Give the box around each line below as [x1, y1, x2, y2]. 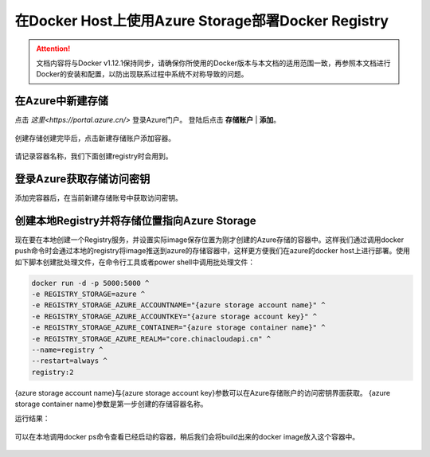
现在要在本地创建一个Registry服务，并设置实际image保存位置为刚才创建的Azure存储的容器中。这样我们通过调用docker [14, 235, 405, 244]
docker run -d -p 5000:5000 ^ [31, 279, 150, 287]
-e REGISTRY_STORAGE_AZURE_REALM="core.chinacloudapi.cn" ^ [31, 334, 272, 343]
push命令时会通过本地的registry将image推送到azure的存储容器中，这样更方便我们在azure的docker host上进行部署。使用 [14, 246, 410, 256]
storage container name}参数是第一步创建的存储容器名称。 [14, 399, 208, 409]
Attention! [36, 44, 71, 53]
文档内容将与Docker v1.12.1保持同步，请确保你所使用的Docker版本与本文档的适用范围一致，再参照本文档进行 [36, 58, 391, 68]
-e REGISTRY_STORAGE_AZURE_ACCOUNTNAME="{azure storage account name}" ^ [31, 301, 326, 310]
